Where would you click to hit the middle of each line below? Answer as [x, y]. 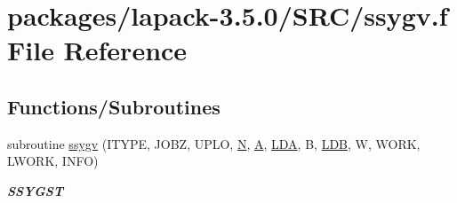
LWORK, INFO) [53, 161]
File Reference [97, 50]
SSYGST [36, 190]
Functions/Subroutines [114, 106]
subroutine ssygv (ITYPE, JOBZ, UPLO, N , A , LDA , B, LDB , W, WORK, [214, 143]
